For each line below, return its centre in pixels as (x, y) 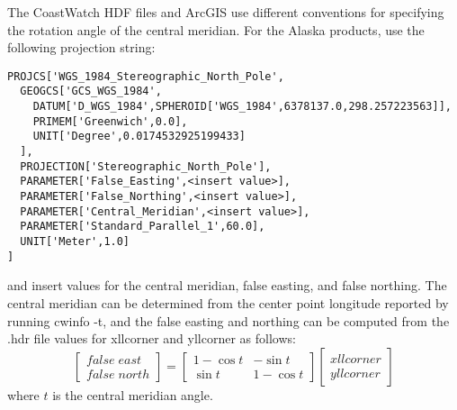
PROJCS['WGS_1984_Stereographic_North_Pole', (146, 76)
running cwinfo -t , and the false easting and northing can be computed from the (228, 320)
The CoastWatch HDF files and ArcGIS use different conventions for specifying (226, 12)
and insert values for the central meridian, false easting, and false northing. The (227, 285)
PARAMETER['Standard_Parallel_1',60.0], (143, 227)
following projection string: (81, 47)
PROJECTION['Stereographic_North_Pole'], (146, 166)
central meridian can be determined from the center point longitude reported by (228, 302)
